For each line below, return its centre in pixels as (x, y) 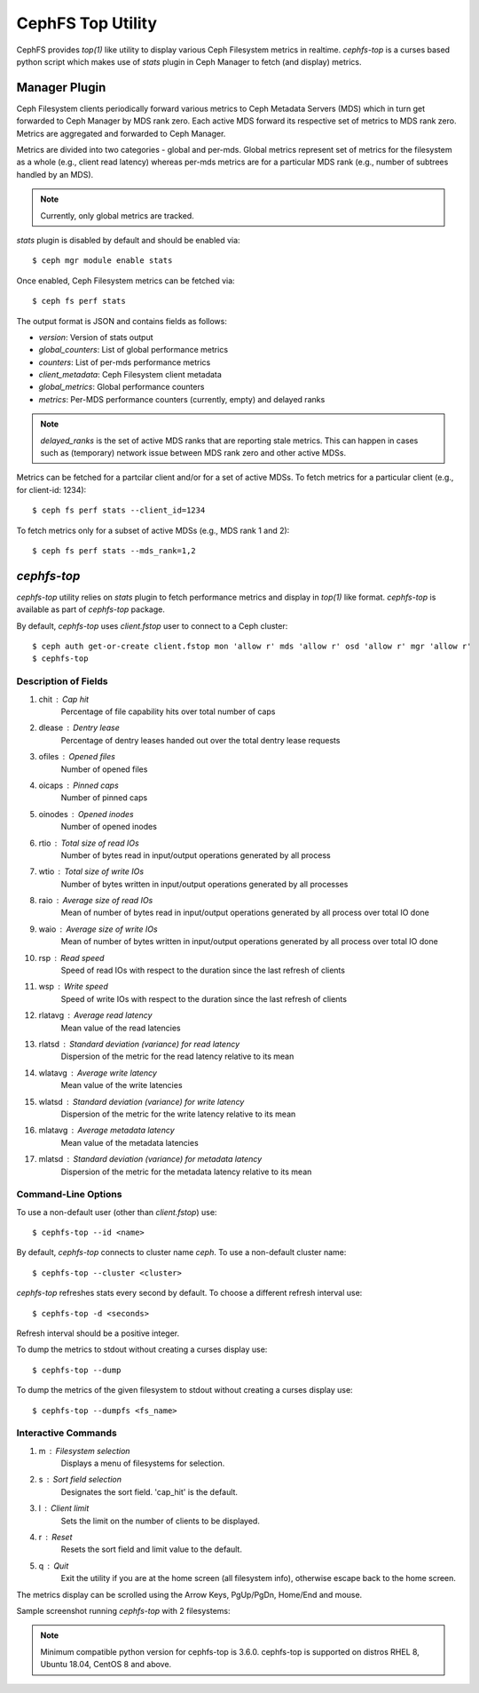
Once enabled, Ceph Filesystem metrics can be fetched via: (126, 281)
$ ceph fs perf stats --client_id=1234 (119, 510)
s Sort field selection (80, 1480)
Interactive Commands (67, 1433)
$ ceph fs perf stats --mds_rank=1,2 (114, 551)
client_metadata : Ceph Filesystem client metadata (130, 375)
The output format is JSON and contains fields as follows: (122, 321)
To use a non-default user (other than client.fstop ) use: (117, 1212)
